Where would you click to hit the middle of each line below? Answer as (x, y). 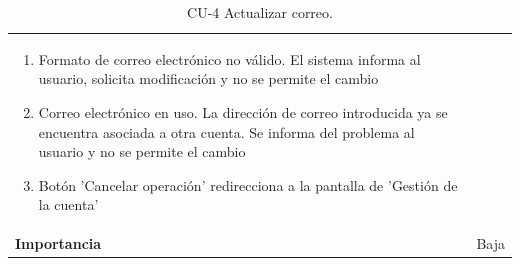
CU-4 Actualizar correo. (260, 12)
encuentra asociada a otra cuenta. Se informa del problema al (226, 131)
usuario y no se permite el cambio (142, 151)
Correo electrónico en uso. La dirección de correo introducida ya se (243, 112)
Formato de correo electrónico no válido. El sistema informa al (229, 58)
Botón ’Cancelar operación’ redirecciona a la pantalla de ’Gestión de (248, 184)
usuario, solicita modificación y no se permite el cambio (208, 78)
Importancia (58, 243)
